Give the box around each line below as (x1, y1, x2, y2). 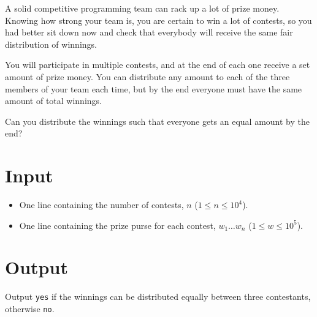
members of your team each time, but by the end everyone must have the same (5, 82, 302, 95)
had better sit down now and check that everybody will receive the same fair (5, 26, 293, 39)
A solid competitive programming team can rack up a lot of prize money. (5, 2, 280, 14)
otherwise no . (5, 302, 55, 315)
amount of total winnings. (5, 94, 102, 107)
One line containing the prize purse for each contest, (19, 218, 216, 231)
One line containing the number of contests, (19, 198, 184, 211)
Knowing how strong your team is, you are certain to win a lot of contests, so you (5, 13, 312, 26)
